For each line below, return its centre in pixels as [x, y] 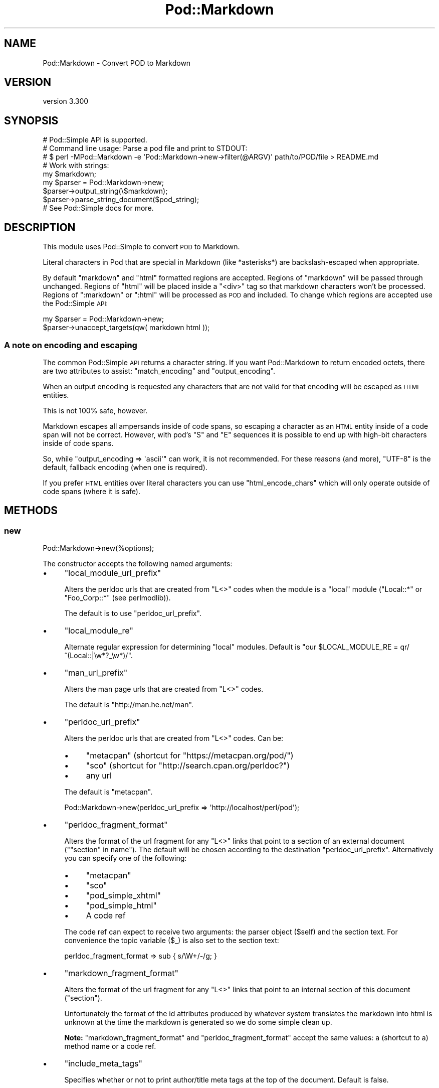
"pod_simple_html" [121, 906]
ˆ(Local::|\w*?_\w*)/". [98, 656]
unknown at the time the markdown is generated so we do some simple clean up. [198, 1022]
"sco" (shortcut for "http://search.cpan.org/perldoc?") [188, 766]
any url [99, 776]
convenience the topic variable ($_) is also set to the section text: [172, 941]
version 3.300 [66, 101]
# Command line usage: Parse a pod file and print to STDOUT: [145, 148]
